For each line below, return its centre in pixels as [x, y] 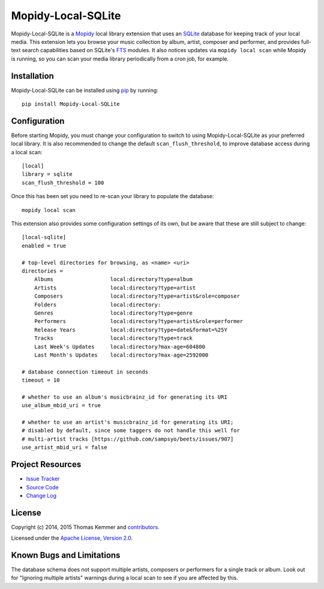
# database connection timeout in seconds [85, 372]
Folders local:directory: [97, 304]
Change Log [41, 495]
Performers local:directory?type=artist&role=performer [139, 322]
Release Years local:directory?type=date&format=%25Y [130, 330]
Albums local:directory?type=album [113, 279]
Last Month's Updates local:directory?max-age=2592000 [121, 355]
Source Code [43, 487]
